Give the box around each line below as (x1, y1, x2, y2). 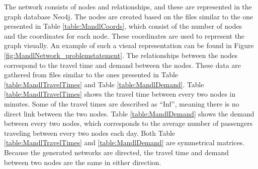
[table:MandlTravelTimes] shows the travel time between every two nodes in (4, 89, 236, 99)
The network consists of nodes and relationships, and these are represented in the (4, 1, 252, 11)
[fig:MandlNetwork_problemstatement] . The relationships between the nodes (4, 50, 238, 60)
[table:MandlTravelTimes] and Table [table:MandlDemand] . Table (4, 79, 204, 89)
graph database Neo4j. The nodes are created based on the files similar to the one (4, 11, 254, 21)
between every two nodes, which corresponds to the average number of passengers (4, 118, 253, 128)
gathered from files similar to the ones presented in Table (4, 69, 178, 80)
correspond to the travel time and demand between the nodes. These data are (4, 59, 241, 70)
